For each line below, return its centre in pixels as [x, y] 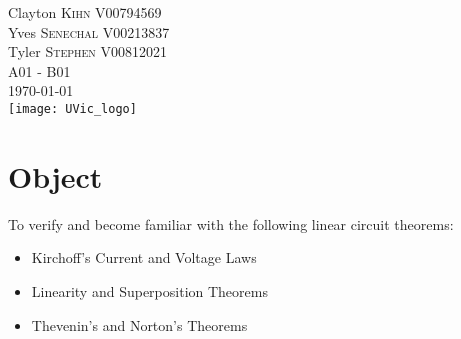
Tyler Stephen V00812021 [87, 51]
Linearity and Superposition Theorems [149, 290]
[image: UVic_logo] [72, 108]
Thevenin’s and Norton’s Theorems [139, 324]
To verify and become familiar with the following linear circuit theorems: [231, 223]
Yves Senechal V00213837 [89, 31]
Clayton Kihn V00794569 [85, 12]
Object [55, 175]
